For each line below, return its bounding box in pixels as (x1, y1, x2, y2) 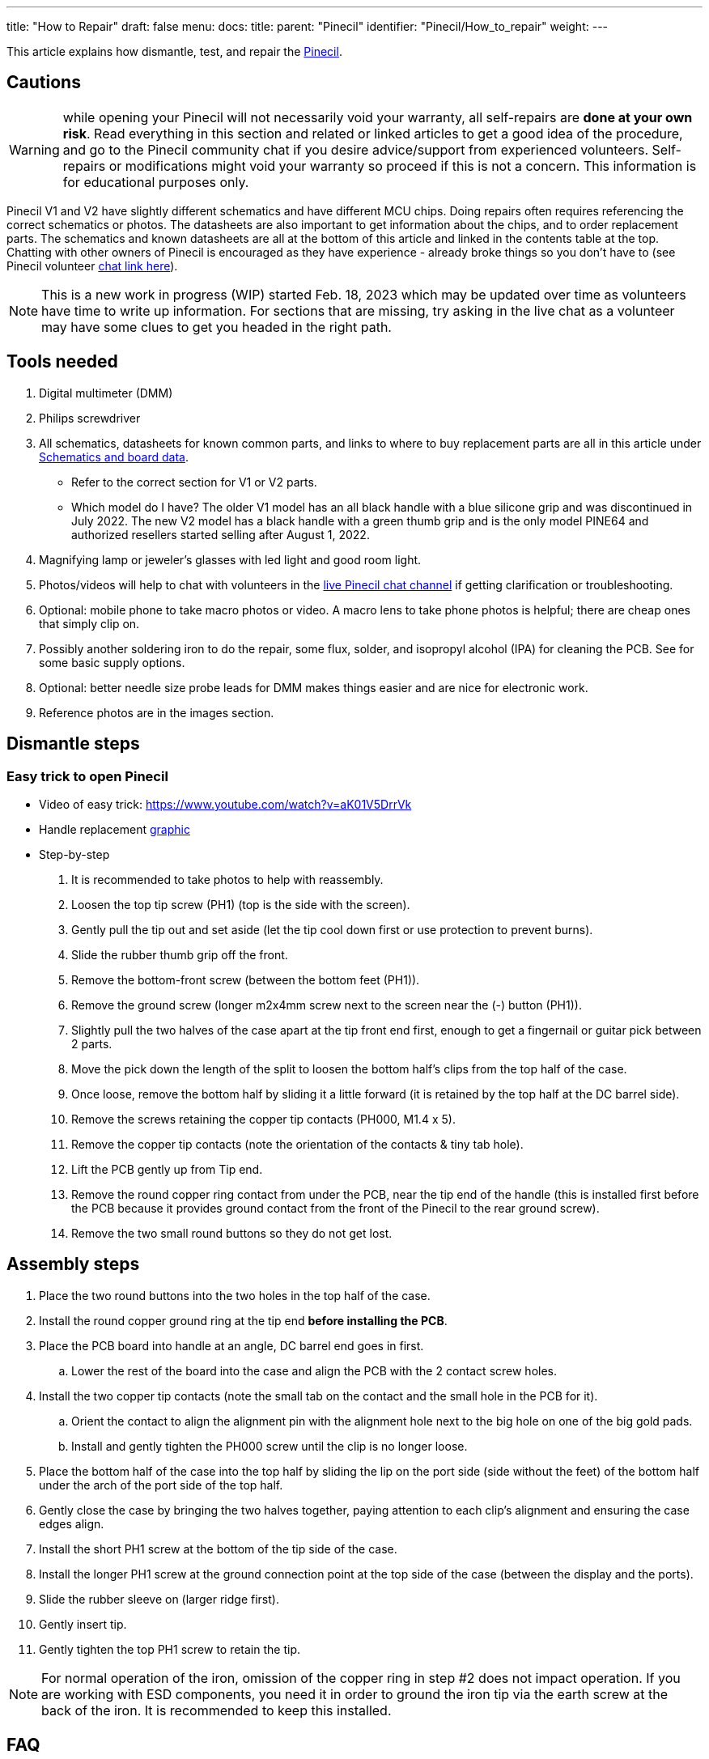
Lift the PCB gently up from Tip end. (71, 1162, 263, 1176)
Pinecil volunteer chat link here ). (6, 258, 178, 273)
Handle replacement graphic (39, 822, 190, 836)
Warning (9, 141, 60, 158)
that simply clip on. (39, 616, 140, 631)
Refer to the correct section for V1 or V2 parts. (71, 474, 317, 489)
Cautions (6, 72, 81, 93)
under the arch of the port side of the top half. (39, 1477, 283, 1492)
